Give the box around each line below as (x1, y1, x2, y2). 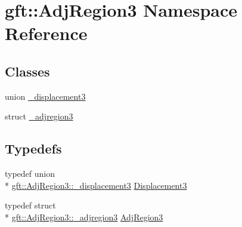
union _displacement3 (5, 90, 86, 102)
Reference (5, 21, 88, 45)
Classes (5, 62, 50, 80)
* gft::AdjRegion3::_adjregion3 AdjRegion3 (5, 210, 163, 223)
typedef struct (5, 199, 56, 211)
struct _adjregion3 (5, 110, 73, 122)
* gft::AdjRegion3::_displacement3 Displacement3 (5, 179, 187, 191)
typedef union (5, 167, 55, 180)
